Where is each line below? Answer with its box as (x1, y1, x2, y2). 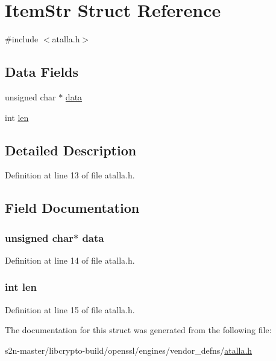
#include (5, 33, 39, 45)
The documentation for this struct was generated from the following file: (5, 324, 272, 336)
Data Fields (5, 62, 79, 81)
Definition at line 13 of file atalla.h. (5, 169, 135, 181)
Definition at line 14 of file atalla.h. (5, 253, 135, 266)
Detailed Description (5, 140, 137, 159)
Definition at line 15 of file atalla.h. (5, 303, 135, 316)
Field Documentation (5, 198, 140, 217)
